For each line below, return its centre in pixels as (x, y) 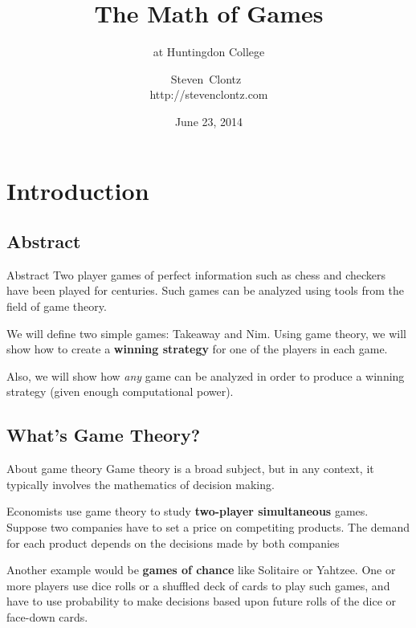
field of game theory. (57, 306)
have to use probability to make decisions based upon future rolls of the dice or (202, 601)
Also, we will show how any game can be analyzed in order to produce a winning (206, 375)
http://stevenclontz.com (209, 94)
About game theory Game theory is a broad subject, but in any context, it (190, 469)
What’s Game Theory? (104, 435)
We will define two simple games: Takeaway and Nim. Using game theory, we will (206, 333)
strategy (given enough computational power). (120, 391)
